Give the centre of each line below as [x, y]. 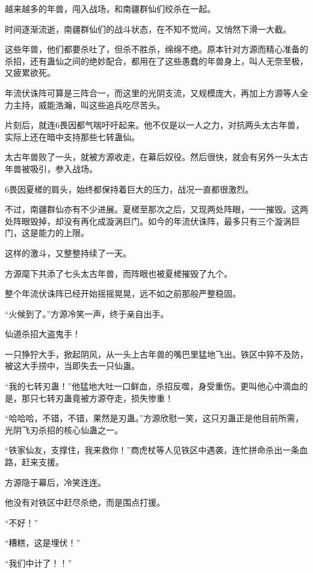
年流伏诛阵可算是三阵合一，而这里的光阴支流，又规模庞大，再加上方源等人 [152, 92]
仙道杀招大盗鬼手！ [43, 334]
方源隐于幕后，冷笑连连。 [55, 482]
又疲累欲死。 [30, 73]
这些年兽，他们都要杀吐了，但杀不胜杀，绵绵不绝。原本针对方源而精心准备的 [156, 49]
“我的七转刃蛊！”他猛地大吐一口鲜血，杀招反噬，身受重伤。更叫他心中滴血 [152, 386]
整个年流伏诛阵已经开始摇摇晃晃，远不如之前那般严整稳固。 [123, 293]
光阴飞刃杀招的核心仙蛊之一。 [64, 429]
